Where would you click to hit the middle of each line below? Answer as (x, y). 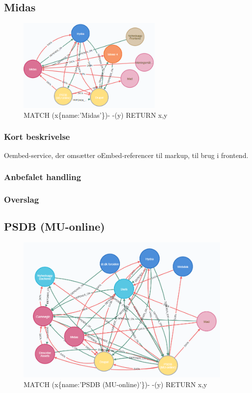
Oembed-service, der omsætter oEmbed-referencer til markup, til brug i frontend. (126, 155)
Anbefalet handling (42, 177)
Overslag (22, 199)
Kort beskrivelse (37, 137)
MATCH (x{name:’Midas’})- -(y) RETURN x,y (96, 115)
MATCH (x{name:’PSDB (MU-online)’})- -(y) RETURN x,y (115, 384)
